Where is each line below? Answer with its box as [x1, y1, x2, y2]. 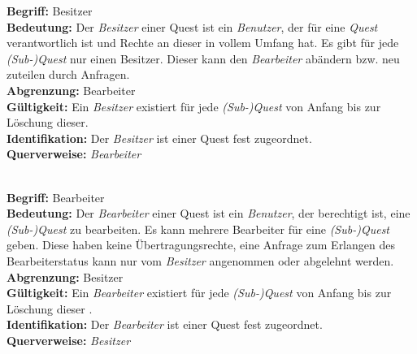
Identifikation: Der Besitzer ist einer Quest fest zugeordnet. [7, 129, 312, 146]
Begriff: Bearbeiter [7, 188, 105, 205]
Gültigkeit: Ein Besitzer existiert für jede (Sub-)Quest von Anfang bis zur [7, 97, 381, 114]
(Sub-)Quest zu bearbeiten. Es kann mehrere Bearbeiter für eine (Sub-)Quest [7, 220, 390, 237]
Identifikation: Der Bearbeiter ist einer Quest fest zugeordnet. [7, 316, 323, 333]
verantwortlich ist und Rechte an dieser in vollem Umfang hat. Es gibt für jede [7, 34, 399, 51]
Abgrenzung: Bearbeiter [7, 81, 136, 98]
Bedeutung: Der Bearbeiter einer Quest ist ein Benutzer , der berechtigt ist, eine [7, 205, 410, 222]
